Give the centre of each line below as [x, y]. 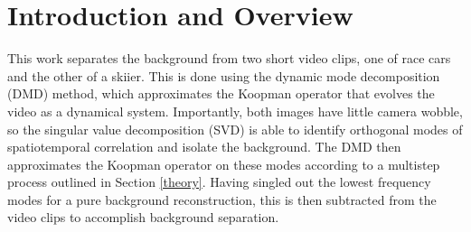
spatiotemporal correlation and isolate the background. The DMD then [204, 147]
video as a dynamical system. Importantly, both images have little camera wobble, [235, 111]
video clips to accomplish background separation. [143, 217]
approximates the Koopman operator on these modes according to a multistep [224, 164]
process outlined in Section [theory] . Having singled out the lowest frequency [219, 182]
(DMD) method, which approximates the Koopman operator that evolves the [221, 93]
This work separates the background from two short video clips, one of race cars [229, 58]
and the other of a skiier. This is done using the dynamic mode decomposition [224, 75]
